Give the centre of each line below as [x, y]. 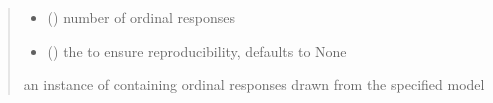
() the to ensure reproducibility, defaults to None [197, 50]
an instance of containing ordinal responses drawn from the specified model [254, 84]
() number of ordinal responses [141, 17]
